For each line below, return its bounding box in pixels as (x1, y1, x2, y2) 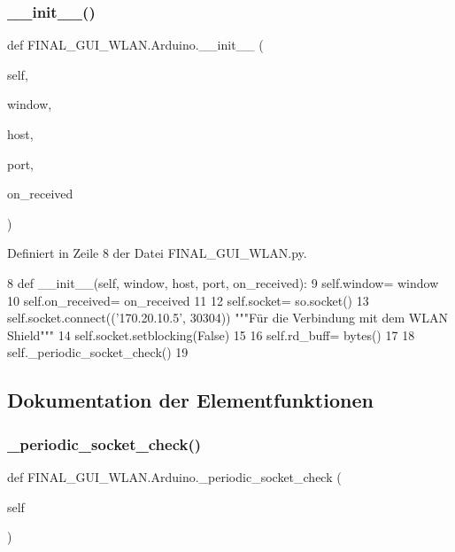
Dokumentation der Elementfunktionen (7, 386, 374, 414)
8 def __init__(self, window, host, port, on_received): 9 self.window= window (7, 273, 439, 292)
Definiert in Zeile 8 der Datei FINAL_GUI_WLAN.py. (7, 244, 307, 262)
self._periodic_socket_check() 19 (7, 343, 189, 362)
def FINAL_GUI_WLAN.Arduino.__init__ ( (7, 35, 264, 54)
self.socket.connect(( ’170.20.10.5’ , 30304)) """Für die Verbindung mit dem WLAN (7, 308, 448, 327)
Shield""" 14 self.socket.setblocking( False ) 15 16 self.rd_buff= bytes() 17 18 (7, 325, 415, 344)
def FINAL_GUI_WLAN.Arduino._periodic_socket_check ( (7, 467, 342, 486)
